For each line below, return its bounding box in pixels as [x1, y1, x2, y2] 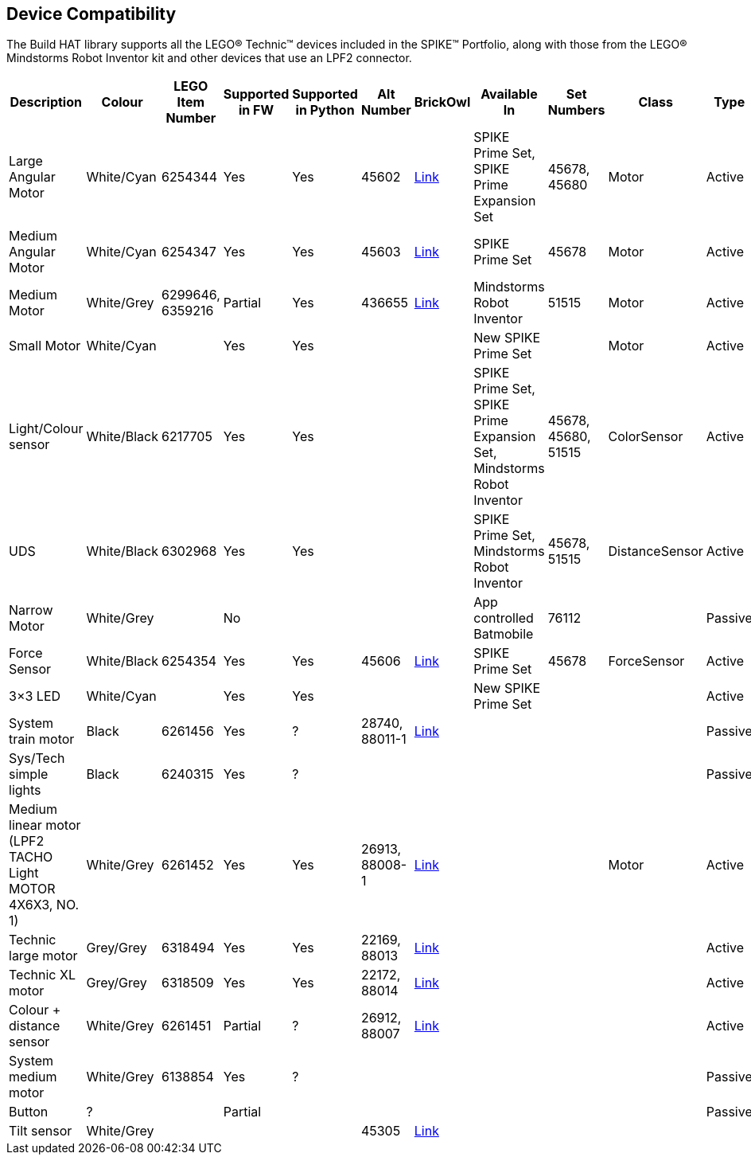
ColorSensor [608, 428, 683, 445]
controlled [473, 610, 534, 627]
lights [9, 782, 41, 799]
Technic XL [9, 967, 76, 983]
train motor [9, 731, 75, 748]
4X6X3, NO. [9, 897, 80, 913]
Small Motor [9, 338, 81, 354]
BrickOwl [414, 94, 471, 111]
